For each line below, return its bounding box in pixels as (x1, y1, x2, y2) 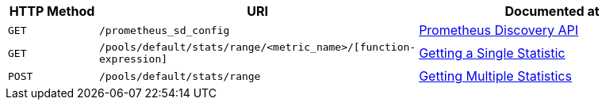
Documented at (504, 3, 600, 19)
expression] (98, 53, 168, 65)
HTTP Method (9, 3, 95, 19)
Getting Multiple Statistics (419, 68, 572, 84)
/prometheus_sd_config (98, 24, 230, 36)
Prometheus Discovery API (419, 22, 579, 38)
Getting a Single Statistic (419, 45, 566, 61)
